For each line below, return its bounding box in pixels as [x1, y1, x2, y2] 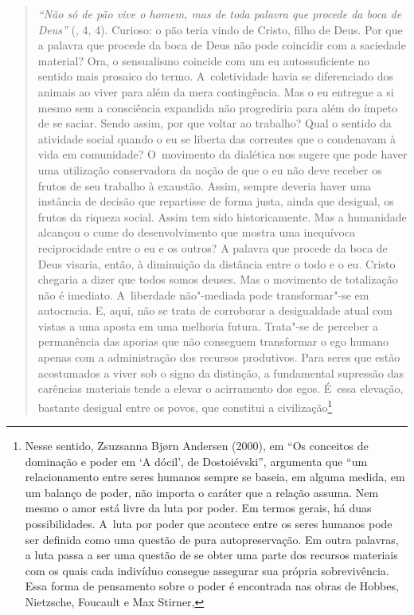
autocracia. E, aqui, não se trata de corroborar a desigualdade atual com [37, 302, 393, 319]
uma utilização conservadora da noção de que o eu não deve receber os [37, 161, 382, 178]
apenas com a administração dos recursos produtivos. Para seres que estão [37, 349, 400, 366]
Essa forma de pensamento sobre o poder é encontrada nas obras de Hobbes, [25, 578, 399, 594]
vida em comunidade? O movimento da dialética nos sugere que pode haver [37, 146, 408, 163]
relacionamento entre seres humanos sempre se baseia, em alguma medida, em [25, 468, 405, 485]
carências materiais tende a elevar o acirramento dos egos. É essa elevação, [37, 380, 404, 397]
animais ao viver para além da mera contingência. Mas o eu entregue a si [37, 83, 394, 100]
